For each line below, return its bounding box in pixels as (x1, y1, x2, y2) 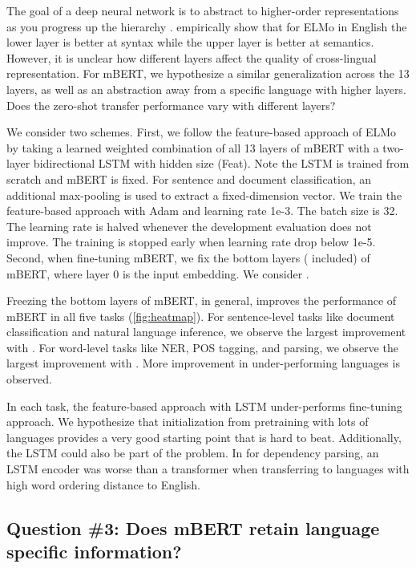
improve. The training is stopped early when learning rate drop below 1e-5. (6, 233, 376, 250)
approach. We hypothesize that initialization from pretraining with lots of (6, 413, 369, 430)
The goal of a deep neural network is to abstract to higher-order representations (6, 2, 399, 18)
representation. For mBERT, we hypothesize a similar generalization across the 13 (6, 65, 410, 82)
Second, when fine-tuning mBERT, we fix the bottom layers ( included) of (6, 249, 370, 266)
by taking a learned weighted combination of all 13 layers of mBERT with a (6, 139, 379, 156)
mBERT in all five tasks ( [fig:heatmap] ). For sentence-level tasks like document (6, 307, 395, 324)
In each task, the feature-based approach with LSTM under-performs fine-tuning (6, 397, 402, 414)
